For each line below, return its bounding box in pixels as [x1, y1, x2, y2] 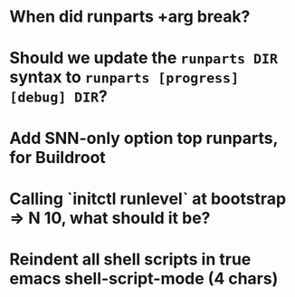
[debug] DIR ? [9, 86, 109, 107]
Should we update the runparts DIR [9, 48, 279, 69]
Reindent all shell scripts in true [9, 249, 252, 269]
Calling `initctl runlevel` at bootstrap [9, 188, 287, 209]
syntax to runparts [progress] [9, 67, 240, 88]
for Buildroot [9, 147, 106, 168]
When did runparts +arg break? [9, 6, 251, 27]
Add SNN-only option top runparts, [9, 128, 279, 148]
